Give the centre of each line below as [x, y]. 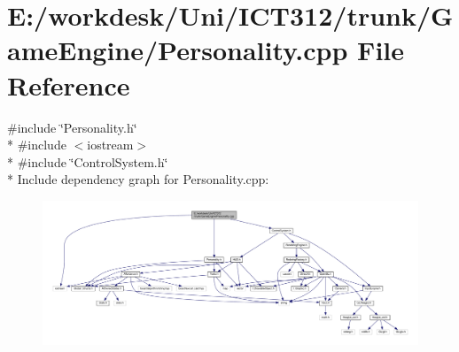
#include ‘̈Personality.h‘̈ [72, 127]
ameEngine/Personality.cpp [178, 50]
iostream [110, 145]
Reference [69, 84]
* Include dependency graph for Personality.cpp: [138, 179]
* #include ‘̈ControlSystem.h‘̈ [88, 161]
